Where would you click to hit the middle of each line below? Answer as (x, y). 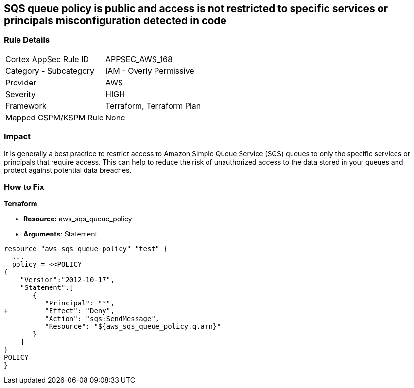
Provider (21, 82)
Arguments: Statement (60, 234)
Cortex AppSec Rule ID (47, 59)
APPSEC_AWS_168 (139, 59)
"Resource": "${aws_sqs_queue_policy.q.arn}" (133, 327)
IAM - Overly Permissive (150, 71)
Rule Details (27, 40)
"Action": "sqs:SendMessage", (102, 319)
